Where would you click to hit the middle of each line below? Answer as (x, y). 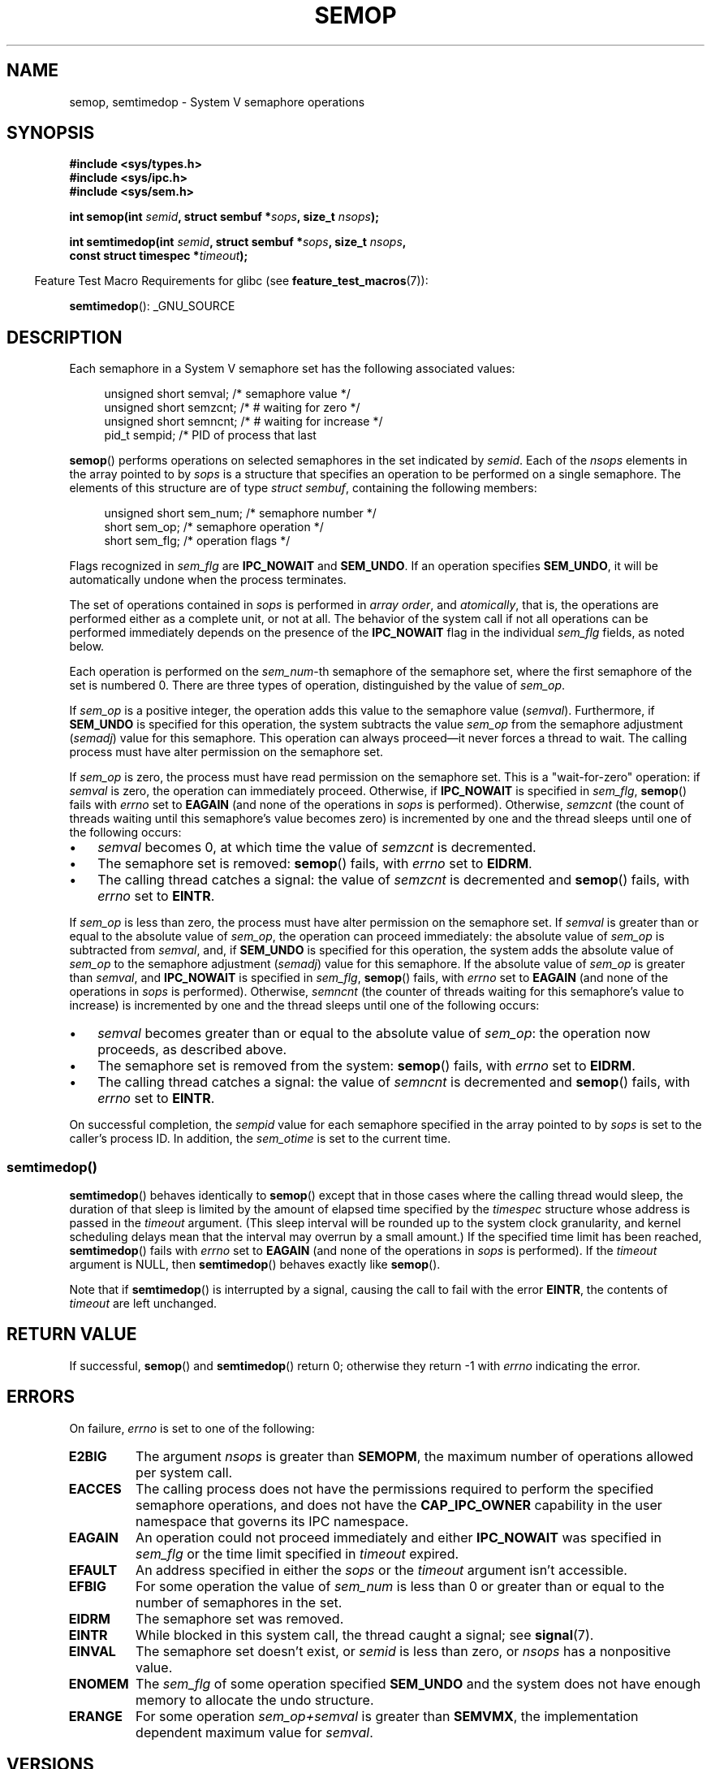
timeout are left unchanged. (143, 1304)
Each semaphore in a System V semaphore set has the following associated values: (292, 369)
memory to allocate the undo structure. (255, 1700)
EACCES (95, 1488)
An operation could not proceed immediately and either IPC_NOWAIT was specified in (399, 1537)
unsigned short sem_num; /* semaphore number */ (240, 513)
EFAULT (93, 1570)
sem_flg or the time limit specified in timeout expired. (297, 1553)
